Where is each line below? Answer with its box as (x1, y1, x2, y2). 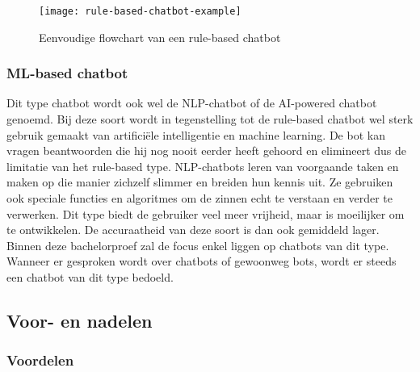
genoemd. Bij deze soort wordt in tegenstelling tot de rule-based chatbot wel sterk (6, 111, 414, 127)
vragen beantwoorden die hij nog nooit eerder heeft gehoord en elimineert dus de (6, 142, 406, 159)
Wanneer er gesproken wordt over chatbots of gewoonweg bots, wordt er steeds (6, 253, 397, 270)
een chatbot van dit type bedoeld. (6, 269, 174, 285)
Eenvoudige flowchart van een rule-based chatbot (39, 28, 281, 45)
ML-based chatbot (6, 63, 128, 83)
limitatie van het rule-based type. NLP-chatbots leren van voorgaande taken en (6, 157, 399, 174)
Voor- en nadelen (6, 307, 153, 332)
